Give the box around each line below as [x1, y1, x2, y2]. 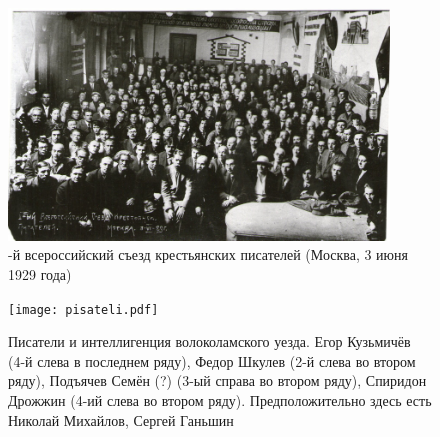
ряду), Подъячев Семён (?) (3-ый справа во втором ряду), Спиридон [8, 370, 427, 391]
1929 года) [8, 264, 72, 284]
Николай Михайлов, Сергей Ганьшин [8, 409, 234, 430]
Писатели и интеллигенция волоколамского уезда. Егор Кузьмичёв [8, 331, 411, 352]
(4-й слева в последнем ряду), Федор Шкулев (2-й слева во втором [8, 350, 416, 371]
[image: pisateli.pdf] [8, 302, 159, 317]
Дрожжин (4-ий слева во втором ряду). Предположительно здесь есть [8, 390, 432, 411]
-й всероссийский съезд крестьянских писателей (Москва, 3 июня [8, 244, 409, 265]
